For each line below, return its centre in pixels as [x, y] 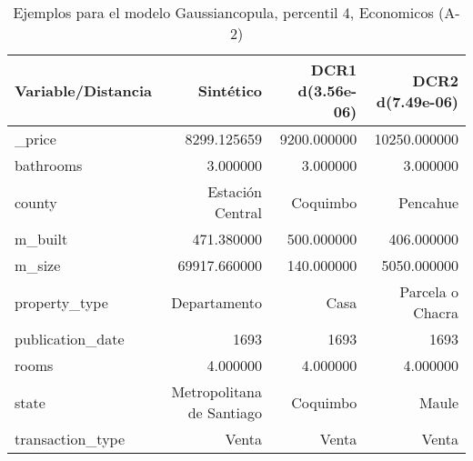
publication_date [70, 339]
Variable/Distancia [83, 90]
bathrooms [49, 165]
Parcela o [429, 291]
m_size [38, 265]
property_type [61, 302]
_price [35, 139]
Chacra [436, 312]
